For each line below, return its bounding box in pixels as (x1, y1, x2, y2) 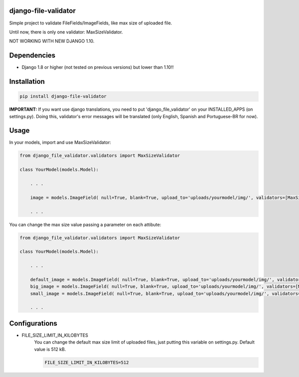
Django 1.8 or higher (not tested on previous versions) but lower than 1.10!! (21, 64, 174, 70)
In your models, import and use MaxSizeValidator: (9, 140, 112, 146)
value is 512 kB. (34, 346, 66, 352)
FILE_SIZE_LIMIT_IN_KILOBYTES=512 (44, 360, 129, 365)
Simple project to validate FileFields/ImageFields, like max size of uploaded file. (9, 20, 172, 26)
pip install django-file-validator (19, 94, 107, 99)
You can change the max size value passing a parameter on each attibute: (9, 221, 161, 227)
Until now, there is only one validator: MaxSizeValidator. (9, 29, 123, 35)
